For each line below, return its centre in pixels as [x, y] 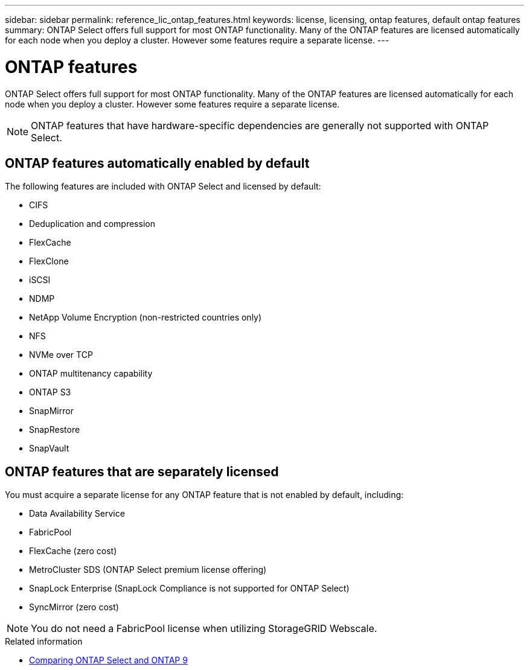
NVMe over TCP [61, 355]
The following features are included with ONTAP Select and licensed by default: [163, 187]
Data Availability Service [77, 514]
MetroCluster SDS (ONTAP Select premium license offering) [148, 570]
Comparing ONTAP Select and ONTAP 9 [108, 660]
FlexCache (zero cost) [73, 551]
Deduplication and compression [92, 224]
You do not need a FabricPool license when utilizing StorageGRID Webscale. [204, 629]
